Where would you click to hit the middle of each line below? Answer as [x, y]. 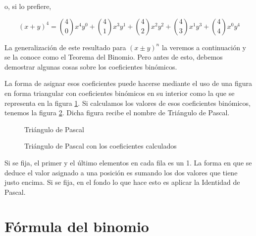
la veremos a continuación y [204, 47]
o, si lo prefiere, [28, 6]
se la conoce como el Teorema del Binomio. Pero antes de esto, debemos [114, 57]
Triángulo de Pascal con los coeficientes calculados [101, 146]
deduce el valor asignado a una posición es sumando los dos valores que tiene [121, 172]
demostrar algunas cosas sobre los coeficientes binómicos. [91, 66]
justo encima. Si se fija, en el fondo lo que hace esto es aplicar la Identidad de [122, 182]
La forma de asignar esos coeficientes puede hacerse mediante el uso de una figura [128, 83]
